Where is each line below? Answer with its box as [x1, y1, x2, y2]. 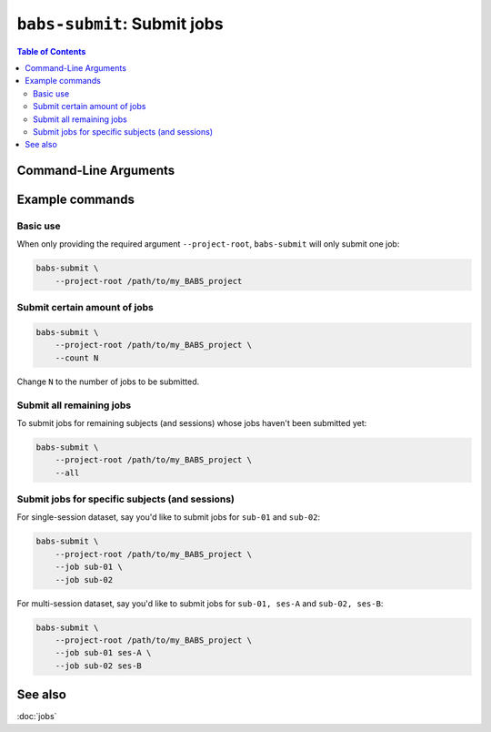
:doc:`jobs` [16, 711, 57, 722]
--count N [55, 352, 99, 363]
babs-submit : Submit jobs [16, 14, 224, 34]
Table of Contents [16, 46, 86, 56]
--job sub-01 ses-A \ [55, 647, 152, 658]
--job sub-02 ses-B [55, 660, 143, 671]
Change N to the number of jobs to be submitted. [16, 376, 200, 387]
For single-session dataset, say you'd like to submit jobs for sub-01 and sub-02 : [16, 512, 321, 523]
